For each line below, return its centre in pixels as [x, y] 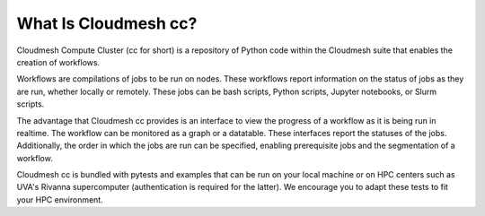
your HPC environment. [60, 199]
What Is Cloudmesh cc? [107, 23]
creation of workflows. [58, 62]
